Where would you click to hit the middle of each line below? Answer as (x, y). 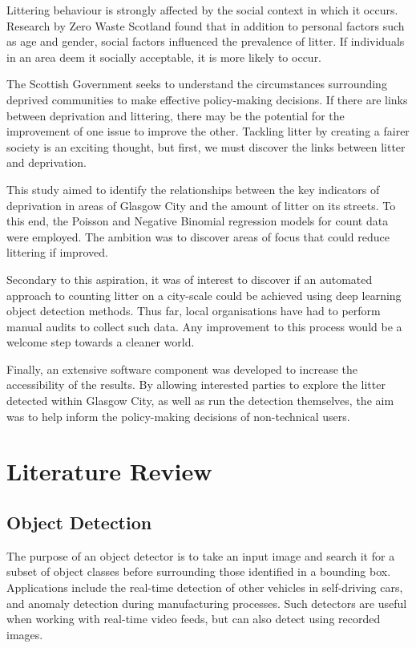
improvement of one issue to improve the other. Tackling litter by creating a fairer (208, 131)
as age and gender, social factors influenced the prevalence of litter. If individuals (206, 41)
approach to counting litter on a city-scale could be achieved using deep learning (204, 295)
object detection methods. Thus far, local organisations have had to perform (194, 311)
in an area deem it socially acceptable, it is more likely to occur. (164, 57)
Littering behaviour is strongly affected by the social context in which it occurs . (202, 10)
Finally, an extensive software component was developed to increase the (182, 369)
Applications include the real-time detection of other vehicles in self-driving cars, (205, 587)
